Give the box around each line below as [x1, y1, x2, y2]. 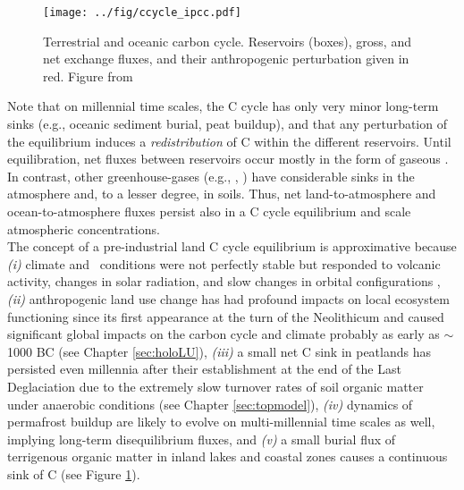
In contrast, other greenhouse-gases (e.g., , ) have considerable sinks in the [7, 166, 415, 185]
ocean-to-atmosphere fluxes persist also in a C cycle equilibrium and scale [7, 202, 411, 220]
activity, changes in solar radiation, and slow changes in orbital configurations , [7, 272, 441, 291]
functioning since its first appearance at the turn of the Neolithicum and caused [7, 307, 444, 325]
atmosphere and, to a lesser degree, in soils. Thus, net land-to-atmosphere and [7, 184, 436, 203]
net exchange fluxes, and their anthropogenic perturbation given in [43, 49, 409, 68]
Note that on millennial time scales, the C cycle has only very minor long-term [7, 97, 439, 115]
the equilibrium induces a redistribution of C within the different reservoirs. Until [7, 131, 451, 150]
